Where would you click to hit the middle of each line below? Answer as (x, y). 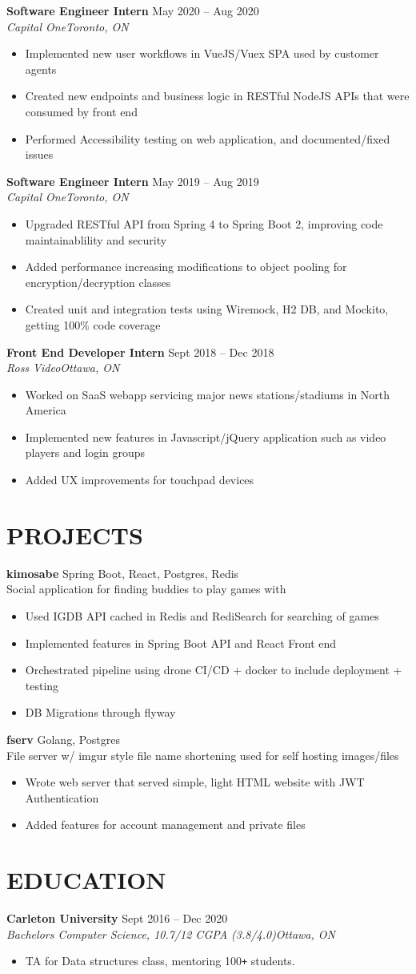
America (46, 410)
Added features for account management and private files (165, 824)
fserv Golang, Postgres (64, 739)
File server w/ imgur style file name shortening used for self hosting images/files (203, 755)
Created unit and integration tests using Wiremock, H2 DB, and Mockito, (207, 309)
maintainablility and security (96, 239)
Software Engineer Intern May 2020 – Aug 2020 (133, 10)
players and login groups (85, 453)
